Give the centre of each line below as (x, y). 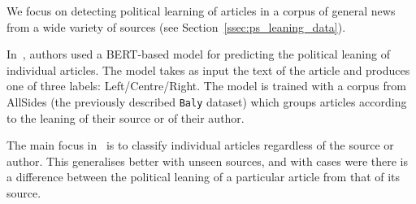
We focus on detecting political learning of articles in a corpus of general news (201, 11)
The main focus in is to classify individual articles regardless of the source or (200, 145)
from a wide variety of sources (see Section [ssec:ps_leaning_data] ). (176, 26)
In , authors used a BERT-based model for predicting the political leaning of (198, 54)
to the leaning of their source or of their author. (126, 117)
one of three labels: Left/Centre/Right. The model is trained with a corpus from (206, 86)
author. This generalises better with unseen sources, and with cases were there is (207, 161)
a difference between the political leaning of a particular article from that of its (204, 177)
